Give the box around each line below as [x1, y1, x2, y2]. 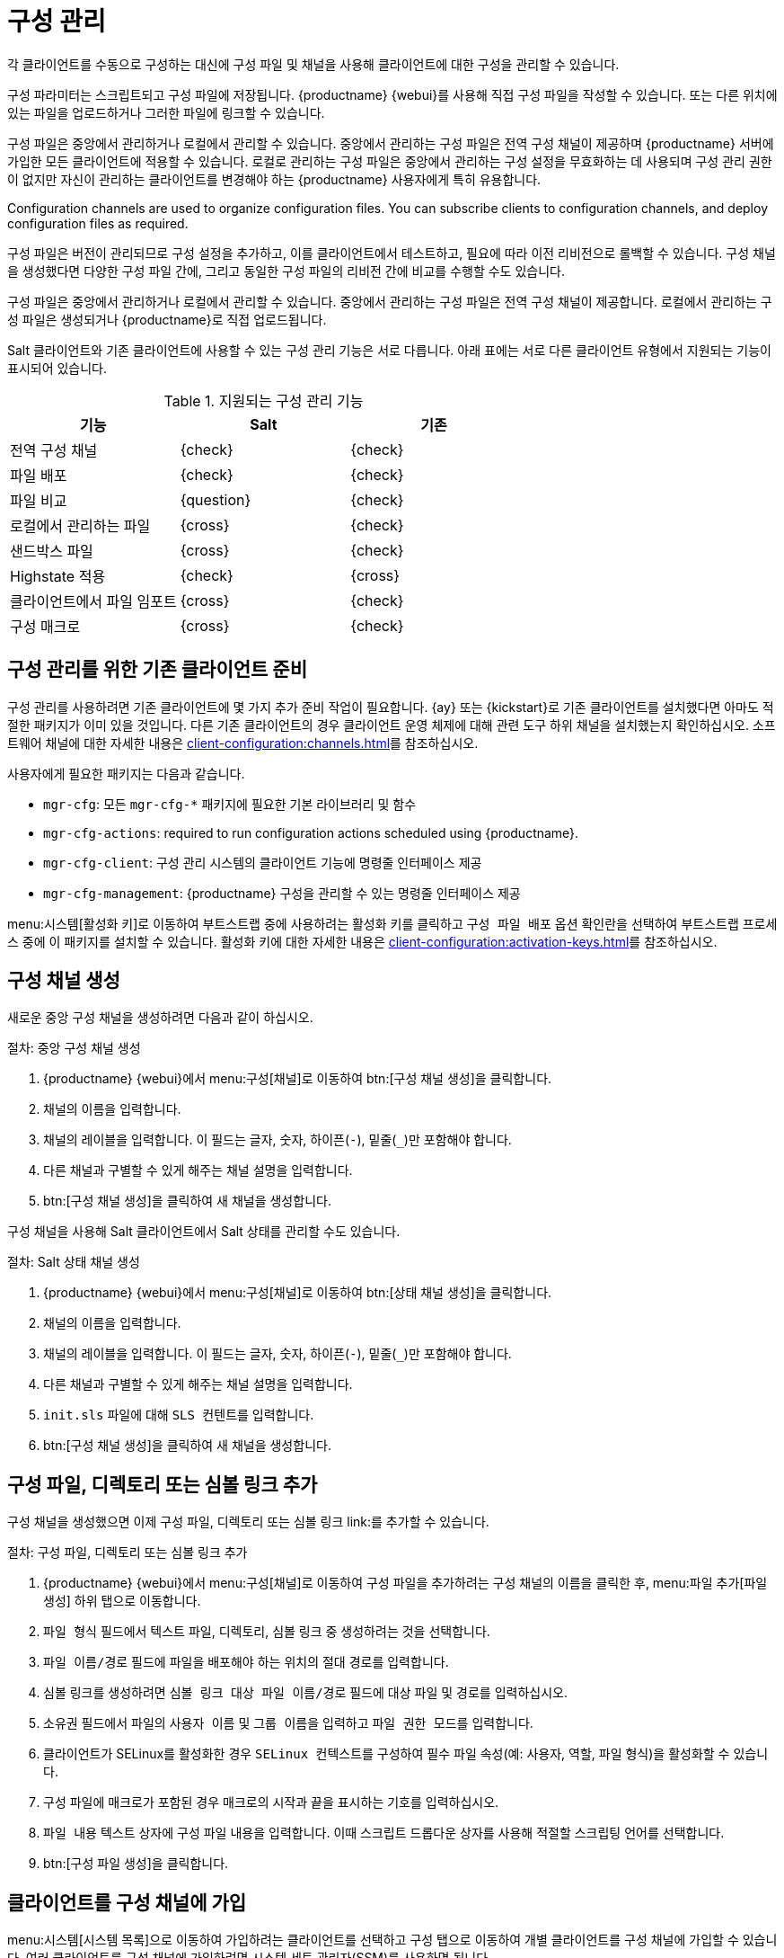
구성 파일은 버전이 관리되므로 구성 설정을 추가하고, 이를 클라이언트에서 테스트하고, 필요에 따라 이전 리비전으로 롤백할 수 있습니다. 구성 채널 [7, 245, 776, 261]
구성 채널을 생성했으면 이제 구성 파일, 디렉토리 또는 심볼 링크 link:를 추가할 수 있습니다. [7, 1514, 489, 1530]
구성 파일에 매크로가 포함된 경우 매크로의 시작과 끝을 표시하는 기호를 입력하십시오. [43, 1794, 499, 1811]
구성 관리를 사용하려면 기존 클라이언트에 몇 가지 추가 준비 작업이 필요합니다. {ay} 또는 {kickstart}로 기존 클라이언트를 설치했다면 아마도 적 [7, 699, 774, 715]
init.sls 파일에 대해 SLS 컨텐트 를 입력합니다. [43, 1407, 314, 1423]
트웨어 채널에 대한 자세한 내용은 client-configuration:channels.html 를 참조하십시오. [7, 734, 479, 751]
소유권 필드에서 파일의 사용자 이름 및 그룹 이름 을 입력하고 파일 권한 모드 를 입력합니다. [43, 1715, 533, 1731]
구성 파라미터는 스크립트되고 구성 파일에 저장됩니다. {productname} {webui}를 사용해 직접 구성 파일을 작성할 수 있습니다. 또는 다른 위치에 [7, 86, 778, 102]
